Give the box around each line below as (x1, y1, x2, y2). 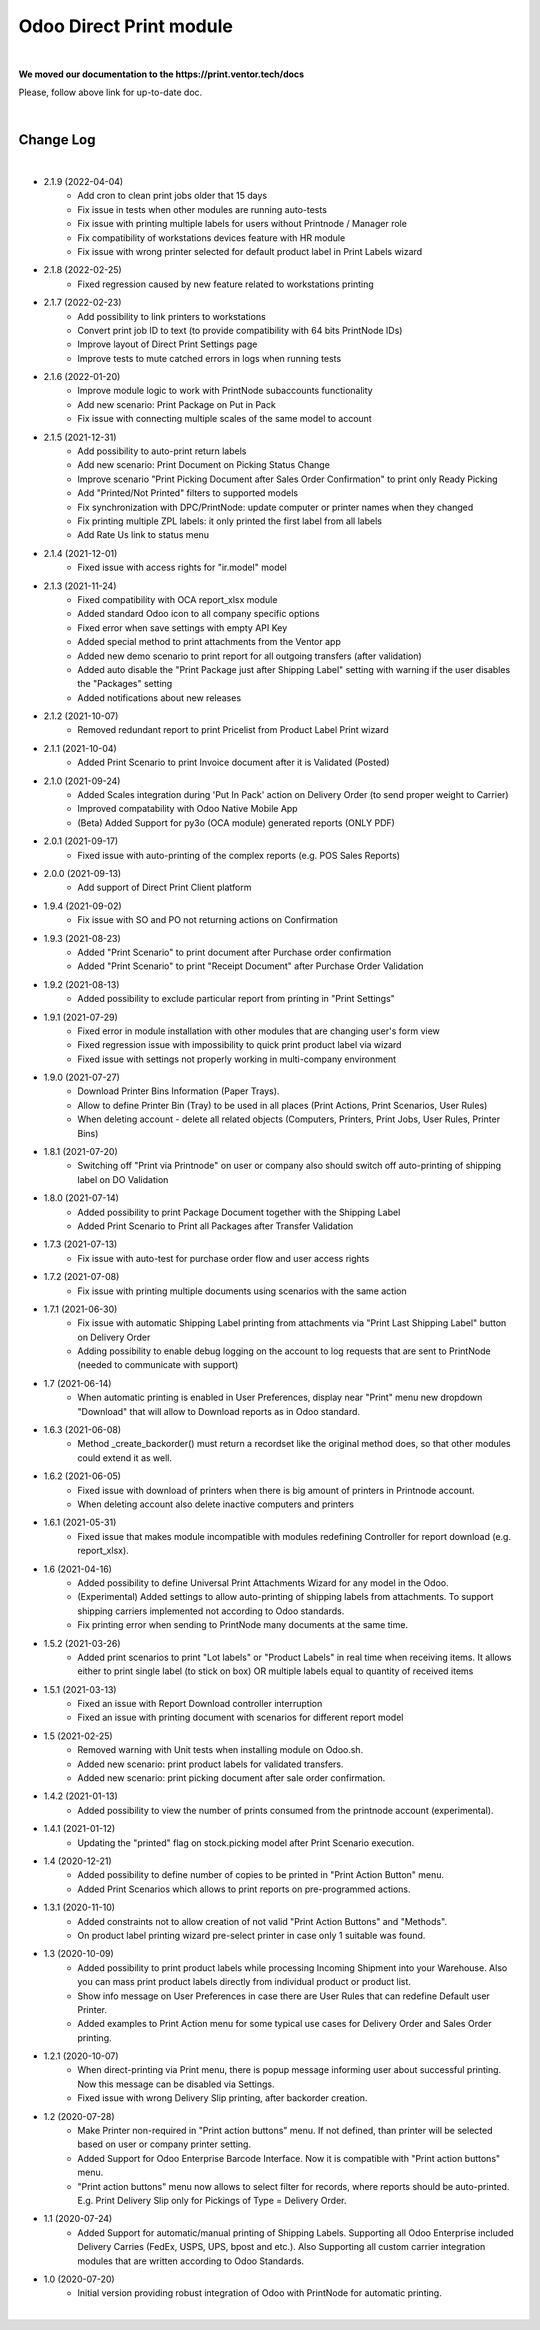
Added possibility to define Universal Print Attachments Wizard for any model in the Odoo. (77, 1576, 449, 1589)
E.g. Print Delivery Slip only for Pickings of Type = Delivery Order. (77, 2194, 347, 2206)
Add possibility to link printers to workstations (77, 310, 267, 322)
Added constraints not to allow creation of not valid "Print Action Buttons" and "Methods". (77, 1915, 448, 1927)
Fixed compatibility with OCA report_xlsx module (77, 593, 278, 605)
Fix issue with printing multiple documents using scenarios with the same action (77, 1285, 407, 1297)
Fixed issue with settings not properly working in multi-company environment (77, 1053, 397, 1065)
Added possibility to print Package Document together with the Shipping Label (77, 1206, 401, 1218)
